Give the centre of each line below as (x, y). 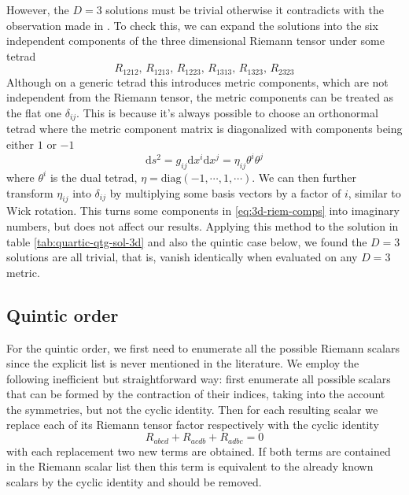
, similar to (374, 192)
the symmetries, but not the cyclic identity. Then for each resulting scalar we (192, 409)
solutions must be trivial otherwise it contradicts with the (245, 9)
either (20, 144)
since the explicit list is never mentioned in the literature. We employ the (183, 363)
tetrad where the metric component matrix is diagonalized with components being (204, 129)
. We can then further (304, 177)
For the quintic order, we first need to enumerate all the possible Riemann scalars (203, 347)
